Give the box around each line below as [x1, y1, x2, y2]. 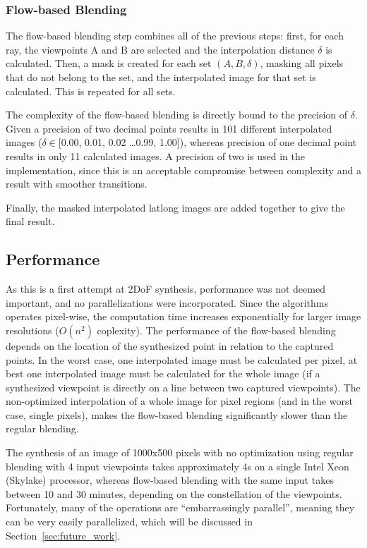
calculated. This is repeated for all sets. [6, 83, 176, 98]
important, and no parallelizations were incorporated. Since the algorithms [6, 295, 328, 310]
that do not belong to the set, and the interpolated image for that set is [6, 70, 316, 84]
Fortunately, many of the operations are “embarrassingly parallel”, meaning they [6, 500, 355, 515]
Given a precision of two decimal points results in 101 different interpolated [6, 121, 332, 135]
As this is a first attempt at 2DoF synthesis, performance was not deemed [6, 281, 325, 296]
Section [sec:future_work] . [6, 528, 120, 542]
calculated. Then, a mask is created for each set [6, 56, 212, 71]
